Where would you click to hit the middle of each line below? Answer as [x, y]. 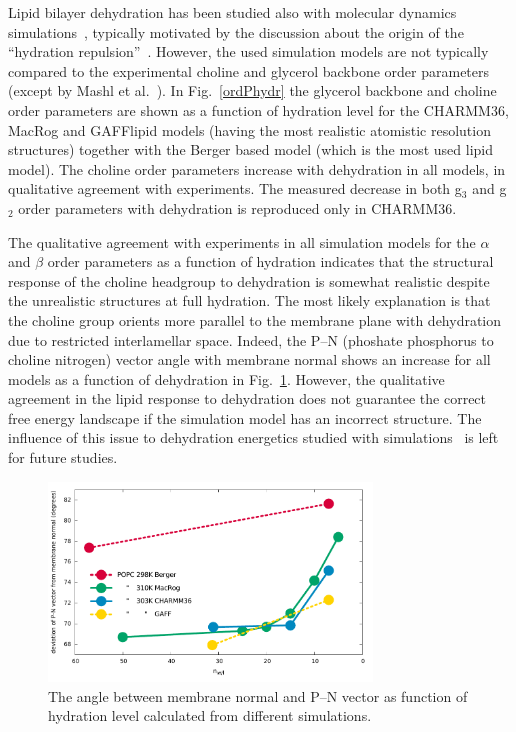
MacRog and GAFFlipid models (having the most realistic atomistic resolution [249, 129]
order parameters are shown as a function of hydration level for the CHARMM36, [258, 109]
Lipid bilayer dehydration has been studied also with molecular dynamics [232, 12]
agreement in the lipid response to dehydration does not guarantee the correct [247, 398]
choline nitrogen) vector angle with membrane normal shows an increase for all [249, 359]
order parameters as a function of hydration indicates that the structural [270, 261]
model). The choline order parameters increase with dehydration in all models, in [257, 168]
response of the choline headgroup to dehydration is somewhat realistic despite [249, 280]
